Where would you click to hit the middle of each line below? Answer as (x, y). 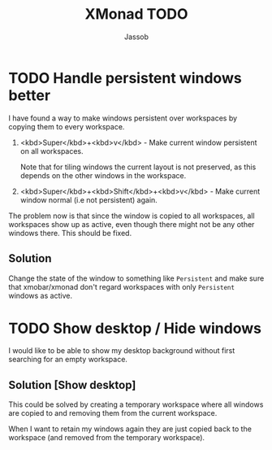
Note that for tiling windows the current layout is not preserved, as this (138, 167)
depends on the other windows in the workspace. (103, 175)
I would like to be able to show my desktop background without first (122, 351)
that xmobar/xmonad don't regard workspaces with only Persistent (122, 286)
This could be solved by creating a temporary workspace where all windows (136, 404)
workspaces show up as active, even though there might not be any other (132, 224)
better (30, 95)
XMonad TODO (136, 14)
